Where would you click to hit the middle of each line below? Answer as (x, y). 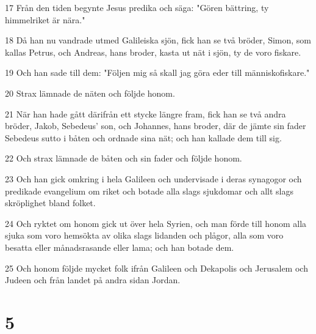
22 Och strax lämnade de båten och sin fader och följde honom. (124, 158)
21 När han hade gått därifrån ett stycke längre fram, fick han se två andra (145, 113)
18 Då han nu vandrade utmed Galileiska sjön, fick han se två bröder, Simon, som (158, 40)
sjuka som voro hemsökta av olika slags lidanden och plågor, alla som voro (144, 235)
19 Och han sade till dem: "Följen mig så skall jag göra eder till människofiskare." (157, 72)
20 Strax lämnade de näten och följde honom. (90, 93)
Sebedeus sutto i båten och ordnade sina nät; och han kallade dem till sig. (143, 137)
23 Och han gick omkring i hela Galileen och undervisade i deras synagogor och (153, 178)
